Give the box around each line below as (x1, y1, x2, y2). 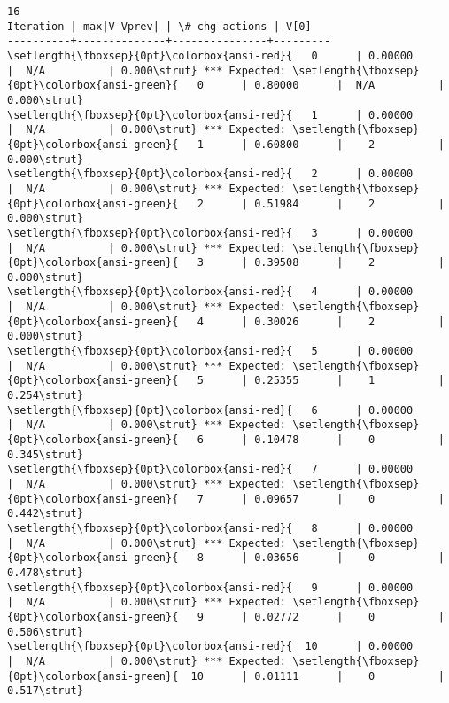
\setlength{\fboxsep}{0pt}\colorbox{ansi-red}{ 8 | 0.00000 (7, 521, 414, 535)
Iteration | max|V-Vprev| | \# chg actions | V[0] (7, 20, 312, 33)
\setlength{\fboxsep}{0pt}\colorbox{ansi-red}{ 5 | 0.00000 (7, 345, 414, 358)
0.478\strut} (7, 566, 83, 579)
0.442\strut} (7, 507, 83, 520)
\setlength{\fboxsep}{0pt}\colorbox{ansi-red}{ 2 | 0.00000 (7, 168, 414, 181)
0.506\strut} (7, 625, 83, 638)
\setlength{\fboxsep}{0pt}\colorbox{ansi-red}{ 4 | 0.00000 (7, 285, 414, 299)
